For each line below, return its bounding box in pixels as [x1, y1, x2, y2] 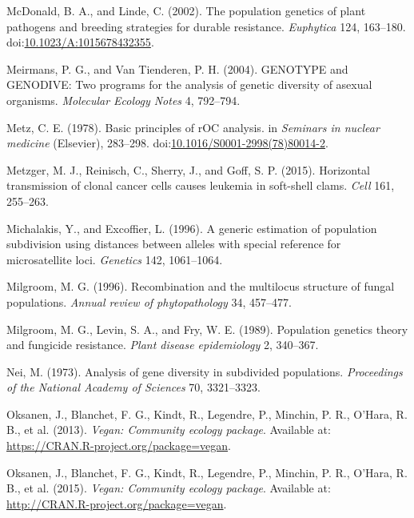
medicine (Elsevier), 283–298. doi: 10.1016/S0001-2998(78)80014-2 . [6, 135, 328, 151]
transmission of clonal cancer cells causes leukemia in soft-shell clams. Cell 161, [6, 177, 395, 194]
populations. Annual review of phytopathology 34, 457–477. [6, 293, 292, 310]
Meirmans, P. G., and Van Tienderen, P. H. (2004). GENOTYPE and [6, 60, 348, 77]
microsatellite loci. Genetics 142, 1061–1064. [6, 251, 223, 267]
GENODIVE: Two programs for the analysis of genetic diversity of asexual [6, 76, 372, 93]
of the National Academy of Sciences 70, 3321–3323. [6, 379, 261, 396]
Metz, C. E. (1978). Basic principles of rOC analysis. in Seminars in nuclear [6, 118, 380, 135]
